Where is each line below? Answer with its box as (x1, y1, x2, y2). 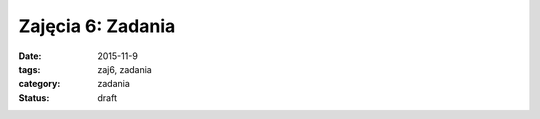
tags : (18, 63, 41, 75)
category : (18, 78, 61, 90)
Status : (18, 91, 50, 104)
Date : (18, 50, 42, 62)
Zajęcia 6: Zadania (18, 15, 176, 37)
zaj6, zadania (97, 63, 152, 75)
